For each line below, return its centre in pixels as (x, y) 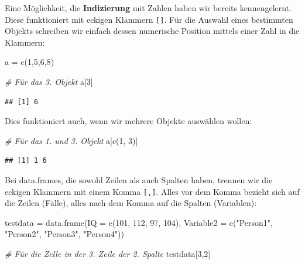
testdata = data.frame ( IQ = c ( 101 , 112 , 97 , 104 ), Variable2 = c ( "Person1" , (139, 222)
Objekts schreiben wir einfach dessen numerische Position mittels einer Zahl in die (152, 31)
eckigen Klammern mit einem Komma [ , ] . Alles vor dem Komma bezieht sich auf (152, 191)
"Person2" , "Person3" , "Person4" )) (64, 234)
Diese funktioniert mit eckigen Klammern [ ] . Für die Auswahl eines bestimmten (149, 19)
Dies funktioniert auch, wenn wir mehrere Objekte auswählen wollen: (128, 121)
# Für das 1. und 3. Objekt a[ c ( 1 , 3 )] (71, 140)
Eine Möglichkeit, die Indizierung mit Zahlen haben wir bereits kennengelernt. (148, 8)
